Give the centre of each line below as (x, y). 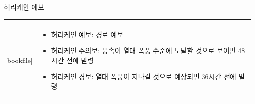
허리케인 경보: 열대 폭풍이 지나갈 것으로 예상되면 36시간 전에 (144, 76)
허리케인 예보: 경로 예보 (87, 34)
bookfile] (20, 60)
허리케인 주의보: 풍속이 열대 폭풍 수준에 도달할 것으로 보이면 (143, 51)
